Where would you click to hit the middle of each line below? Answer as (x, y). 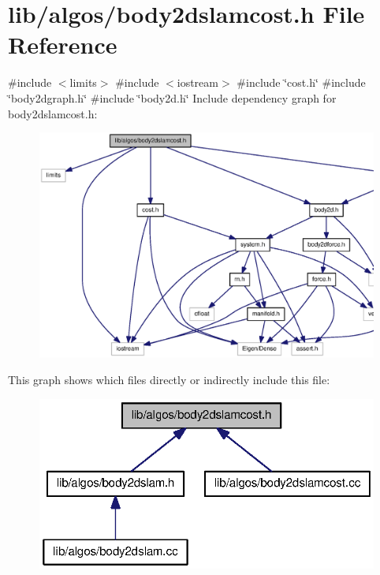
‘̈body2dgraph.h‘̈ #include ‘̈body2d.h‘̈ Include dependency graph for (172, 97)
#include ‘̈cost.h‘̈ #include (301, 82)
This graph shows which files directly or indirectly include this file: (169, 379)
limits (83, 82)
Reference (63, 45)
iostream (197, 82)
